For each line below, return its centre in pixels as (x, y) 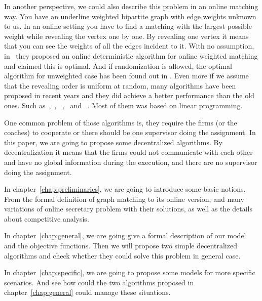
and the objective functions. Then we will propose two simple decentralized (121, 246)
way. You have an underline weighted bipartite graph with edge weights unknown (130, 16)
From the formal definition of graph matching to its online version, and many (124, 199)
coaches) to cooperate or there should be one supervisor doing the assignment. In (130, 132)
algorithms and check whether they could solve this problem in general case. (122, 255)
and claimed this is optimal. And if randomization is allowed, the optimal (118, 66)
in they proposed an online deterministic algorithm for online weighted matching (131, 55)
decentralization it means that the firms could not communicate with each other (128, 152)
